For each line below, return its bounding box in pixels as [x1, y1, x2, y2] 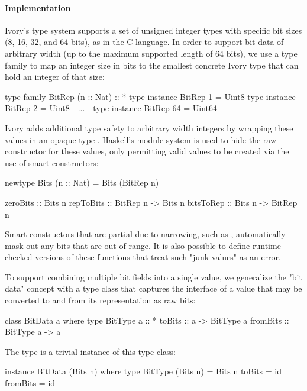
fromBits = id [5, 377, 56, 389]
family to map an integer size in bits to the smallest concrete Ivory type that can [5, 59, 299, 71]
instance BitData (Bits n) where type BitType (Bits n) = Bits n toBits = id [5, 365, 282, 377]
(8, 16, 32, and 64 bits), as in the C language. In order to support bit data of [5, 35, 284, 48]
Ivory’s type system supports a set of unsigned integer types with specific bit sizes [5, 24, 302, 36]
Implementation [5, 1, 71, 14]
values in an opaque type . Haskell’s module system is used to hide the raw [5, 133, 277, 146]
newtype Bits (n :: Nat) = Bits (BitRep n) [5, 176, 159, 189]
